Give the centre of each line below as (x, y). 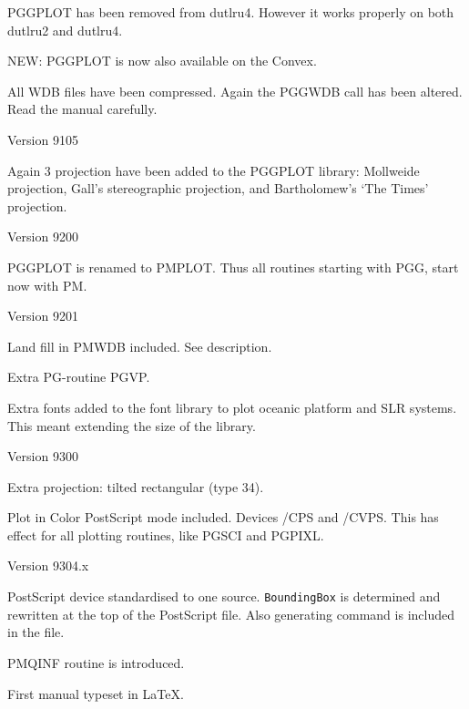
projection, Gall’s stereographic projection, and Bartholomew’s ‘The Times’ (218, 188)
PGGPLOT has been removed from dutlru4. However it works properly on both (231, 12)
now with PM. (47, 285)
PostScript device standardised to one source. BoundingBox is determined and (224, 596)
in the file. (36, 632)
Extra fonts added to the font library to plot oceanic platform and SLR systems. (232, 407)
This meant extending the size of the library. (132, 425)
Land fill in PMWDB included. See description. (140, 346)
